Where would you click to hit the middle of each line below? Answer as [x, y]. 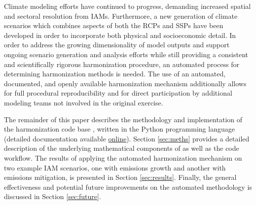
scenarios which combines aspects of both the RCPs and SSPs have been [114, 25]
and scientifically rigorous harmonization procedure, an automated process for [122, 64]
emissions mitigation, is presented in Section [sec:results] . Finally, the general [120, 177]
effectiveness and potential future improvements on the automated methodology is [128, 187]
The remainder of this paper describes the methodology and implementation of [123, 119]
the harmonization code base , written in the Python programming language [119, 129]
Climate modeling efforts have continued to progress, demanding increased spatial [128, 6]
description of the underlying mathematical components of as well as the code [122, 148]
